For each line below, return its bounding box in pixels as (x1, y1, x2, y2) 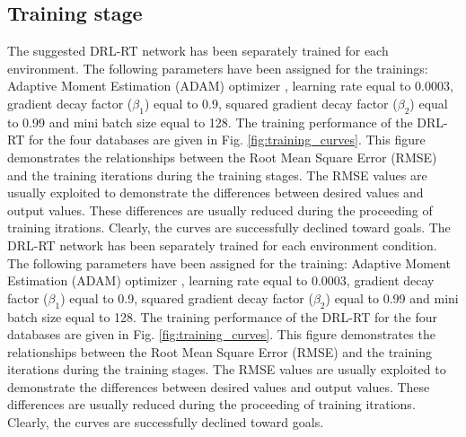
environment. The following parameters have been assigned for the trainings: (7, 58, 428, 77)
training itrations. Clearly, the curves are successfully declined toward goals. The (7, 218, 451, 237)
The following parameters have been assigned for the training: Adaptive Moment (7, 253, 451, 272)
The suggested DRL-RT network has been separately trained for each (7, 41, 389, 60)
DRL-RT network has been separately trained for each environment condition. (7, 235, 437, 254)
